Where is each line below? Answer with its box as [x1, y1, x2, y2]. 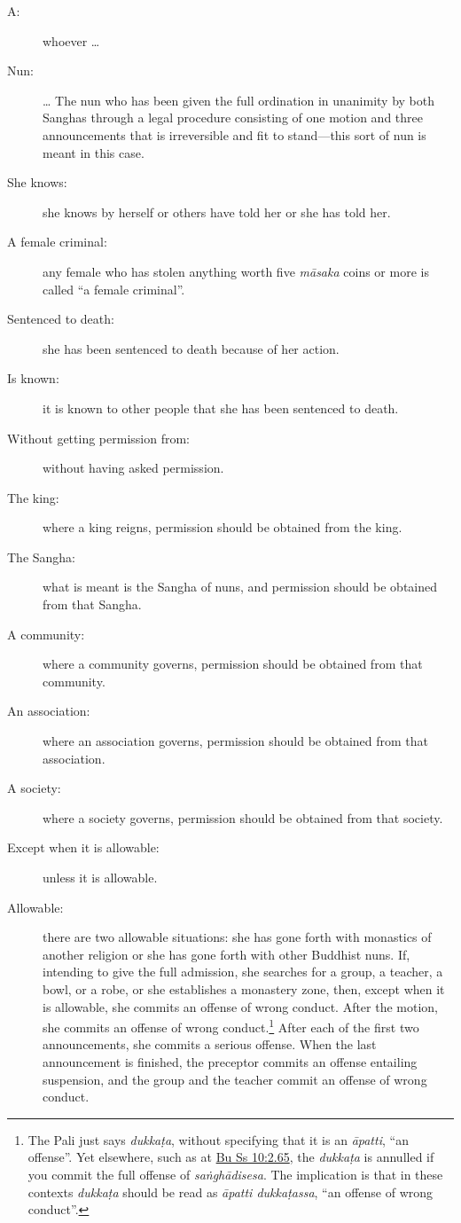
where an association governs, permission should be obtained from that [43, 732, 429, 750]
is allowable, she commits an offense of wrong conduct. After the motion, [43, 997, 439, 1015]
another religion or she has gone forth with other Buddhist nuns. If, [43, 945, 410, 963]
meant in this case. [43, 143, 145, 161]
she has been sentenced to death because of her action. [43, 339, 340, 357]
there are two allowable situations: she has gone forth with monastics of [43, 928, 432, 946]
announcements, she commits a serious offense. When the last [43, 1035, 377, 1054]
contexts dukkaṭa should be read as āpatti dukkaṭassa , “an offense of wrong [27, 1182, 434, 1201]
